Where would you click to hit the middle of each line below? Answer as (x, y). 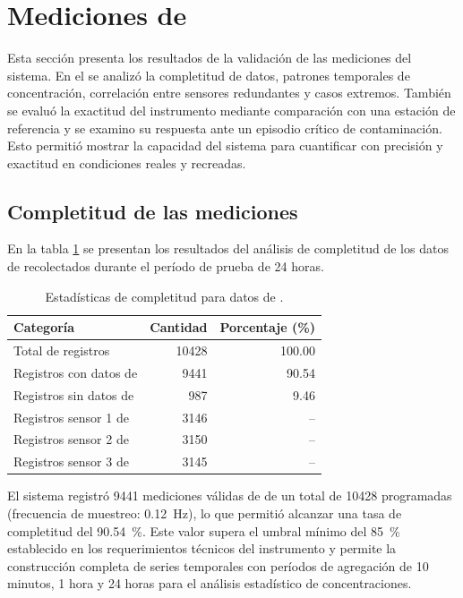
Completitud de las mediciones (153, 211)
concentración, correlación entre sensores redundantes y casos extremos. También (229, 93)
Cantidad (179, 327)
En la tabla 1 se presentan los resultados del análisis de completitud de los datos (228, 248)
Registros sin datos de (74, 394)
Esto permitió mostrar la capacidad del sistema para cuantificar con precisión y (225, 145)
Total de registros (62, 350)
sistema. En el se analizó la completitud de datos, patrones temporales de (209, 75)
